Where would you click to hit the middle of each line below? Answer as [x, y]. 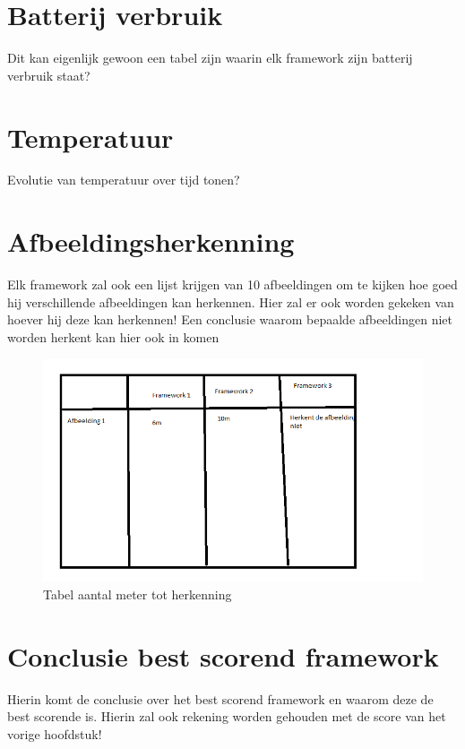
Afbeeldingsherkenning [151, 241]
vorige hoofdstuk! [55, 733]
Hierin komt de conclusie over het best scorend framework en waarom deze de [220, 698]
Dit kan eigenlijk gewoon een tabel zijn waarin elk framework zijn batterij [210, 58]
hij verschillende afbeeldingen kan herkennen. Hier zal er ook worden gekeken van [231, 301]
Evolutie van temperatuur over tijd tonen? [124, 180]
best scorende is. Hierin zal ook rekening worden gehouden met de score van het [227, 716]
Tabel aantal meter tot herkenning [138, 594]
